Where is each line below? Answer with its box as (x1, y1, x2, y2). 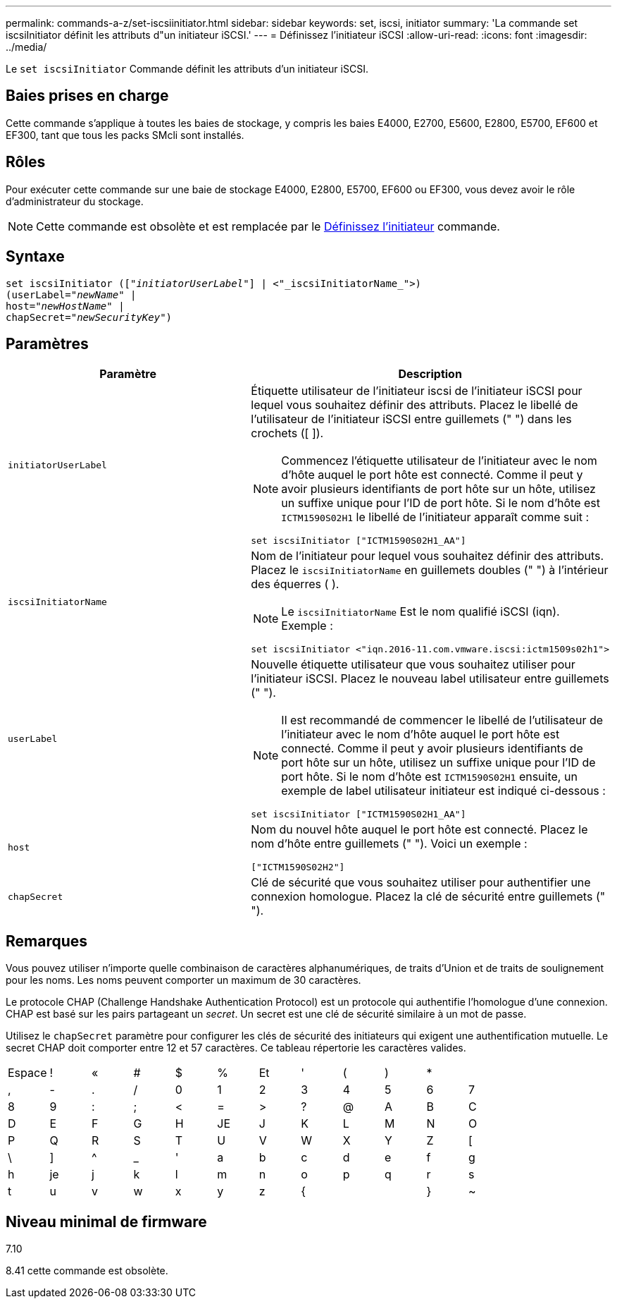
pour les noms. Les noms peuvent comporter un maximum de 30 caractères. (6, 974, 361, 987)
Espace (8, 1066, 47, 1080)
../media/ (6, 41, 47, 53)
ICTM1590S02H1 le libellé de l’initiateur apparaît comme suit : (281, 510, 590, 525)
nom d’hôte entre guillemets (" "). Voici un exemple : (251, 836, 528, 851)
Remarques (6, 932, 88, 950)
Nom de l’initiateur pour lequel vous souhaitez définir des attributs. (251, 549, 604, 563)
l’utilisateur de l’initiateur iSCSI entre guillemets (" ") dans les (251, 412, 572, 427)
